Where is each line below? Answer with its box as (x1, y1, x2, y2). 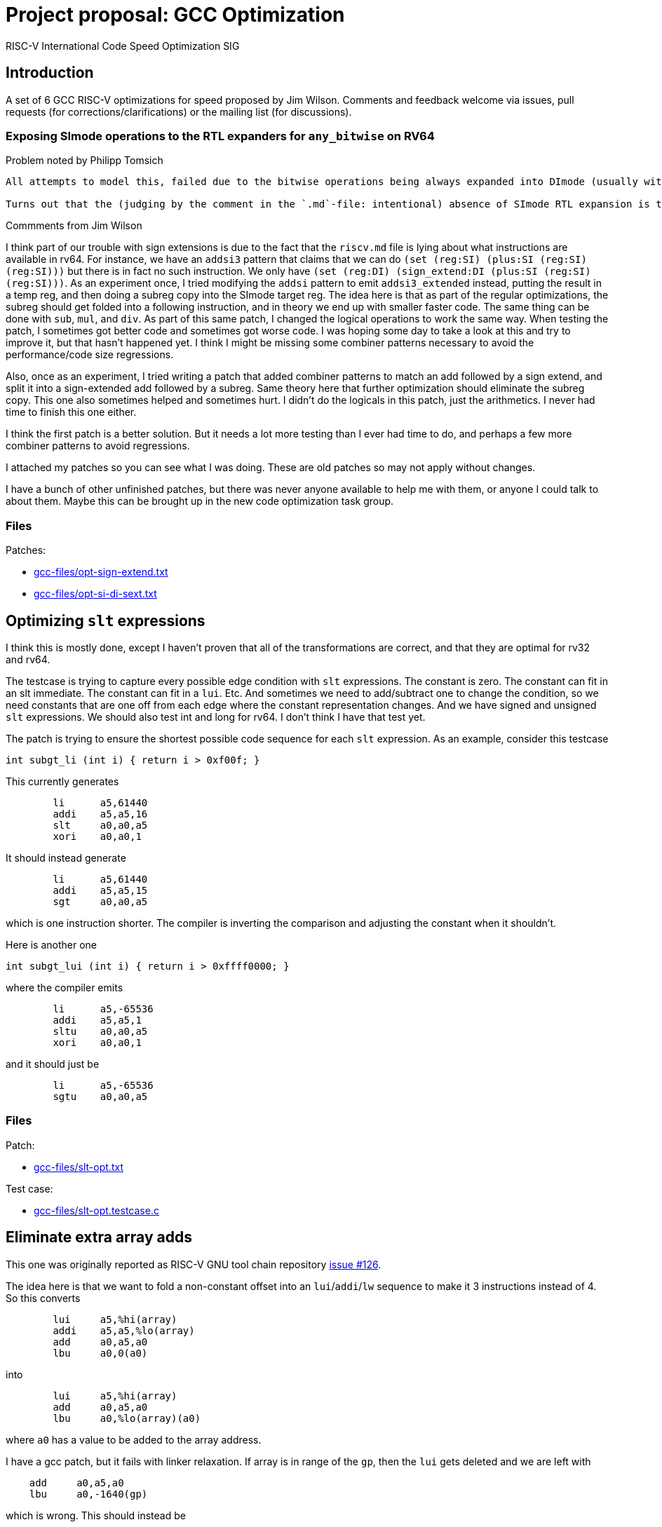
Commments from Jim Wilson (6, 219, 142, 232)
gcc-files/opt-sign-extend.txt (34, 566, 168, 578)
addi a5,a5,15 (53, 884, 148, 896)
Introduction (6, 64, 94, 82)
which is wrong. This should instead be (6, 1509, 186, 1521)
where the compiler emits (6, 981, 123, 993)
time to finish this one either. (6, 406, 137, 419)
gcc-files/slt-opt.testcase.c (34, 1204, 159, 1216)
